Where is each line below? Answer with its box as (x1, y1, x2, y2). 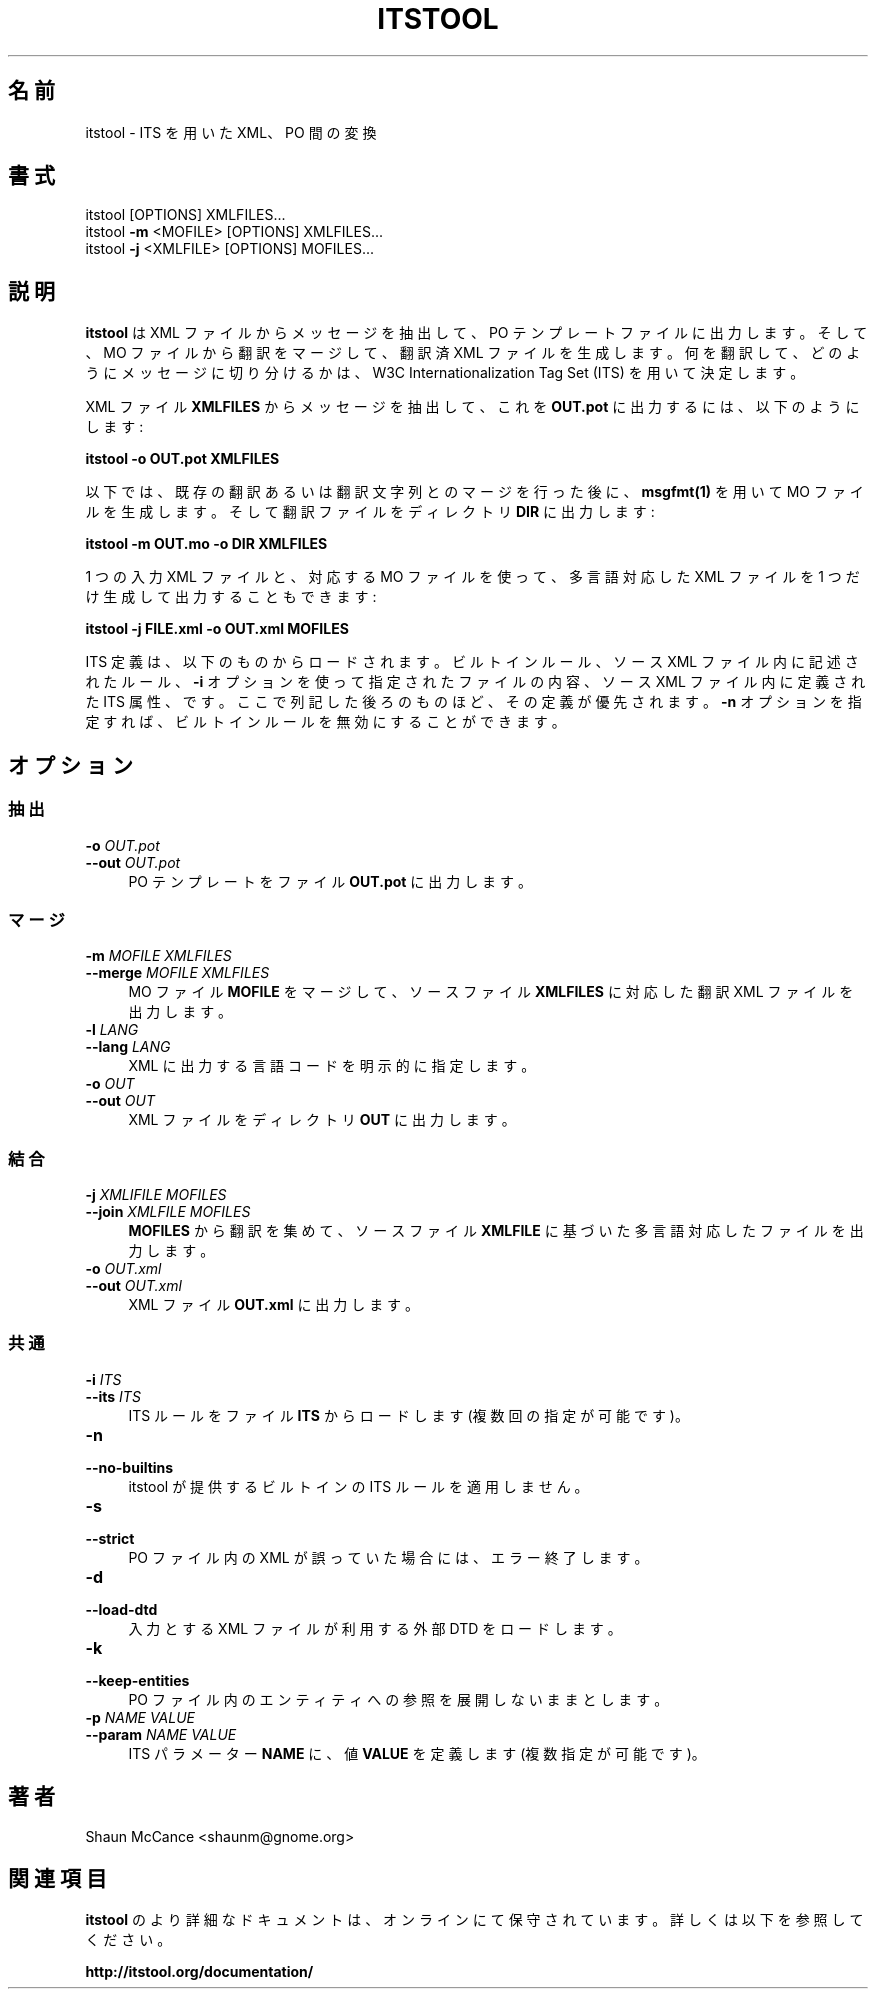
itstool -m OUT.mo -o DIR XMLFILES (85, 535, 328, 553)
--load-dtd (85, 1600, 158, 1618)
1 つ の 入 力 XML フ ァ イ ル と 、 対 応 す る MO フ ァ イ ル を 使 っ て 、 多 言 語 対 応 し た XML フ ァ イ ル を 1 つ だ (85, 568, 860, 586)
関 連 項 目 (8, 1866, 107, 1892)
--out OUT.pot (85, 853, 181, 871)
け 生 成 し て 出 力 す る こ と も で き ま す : (85, 588, 377, 606)
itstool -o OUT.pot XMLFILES (85, 450, 280, 468)
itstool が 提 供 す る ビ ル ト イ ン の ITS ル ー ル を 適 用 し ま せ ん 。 (128, 1477, 589, 1495)
